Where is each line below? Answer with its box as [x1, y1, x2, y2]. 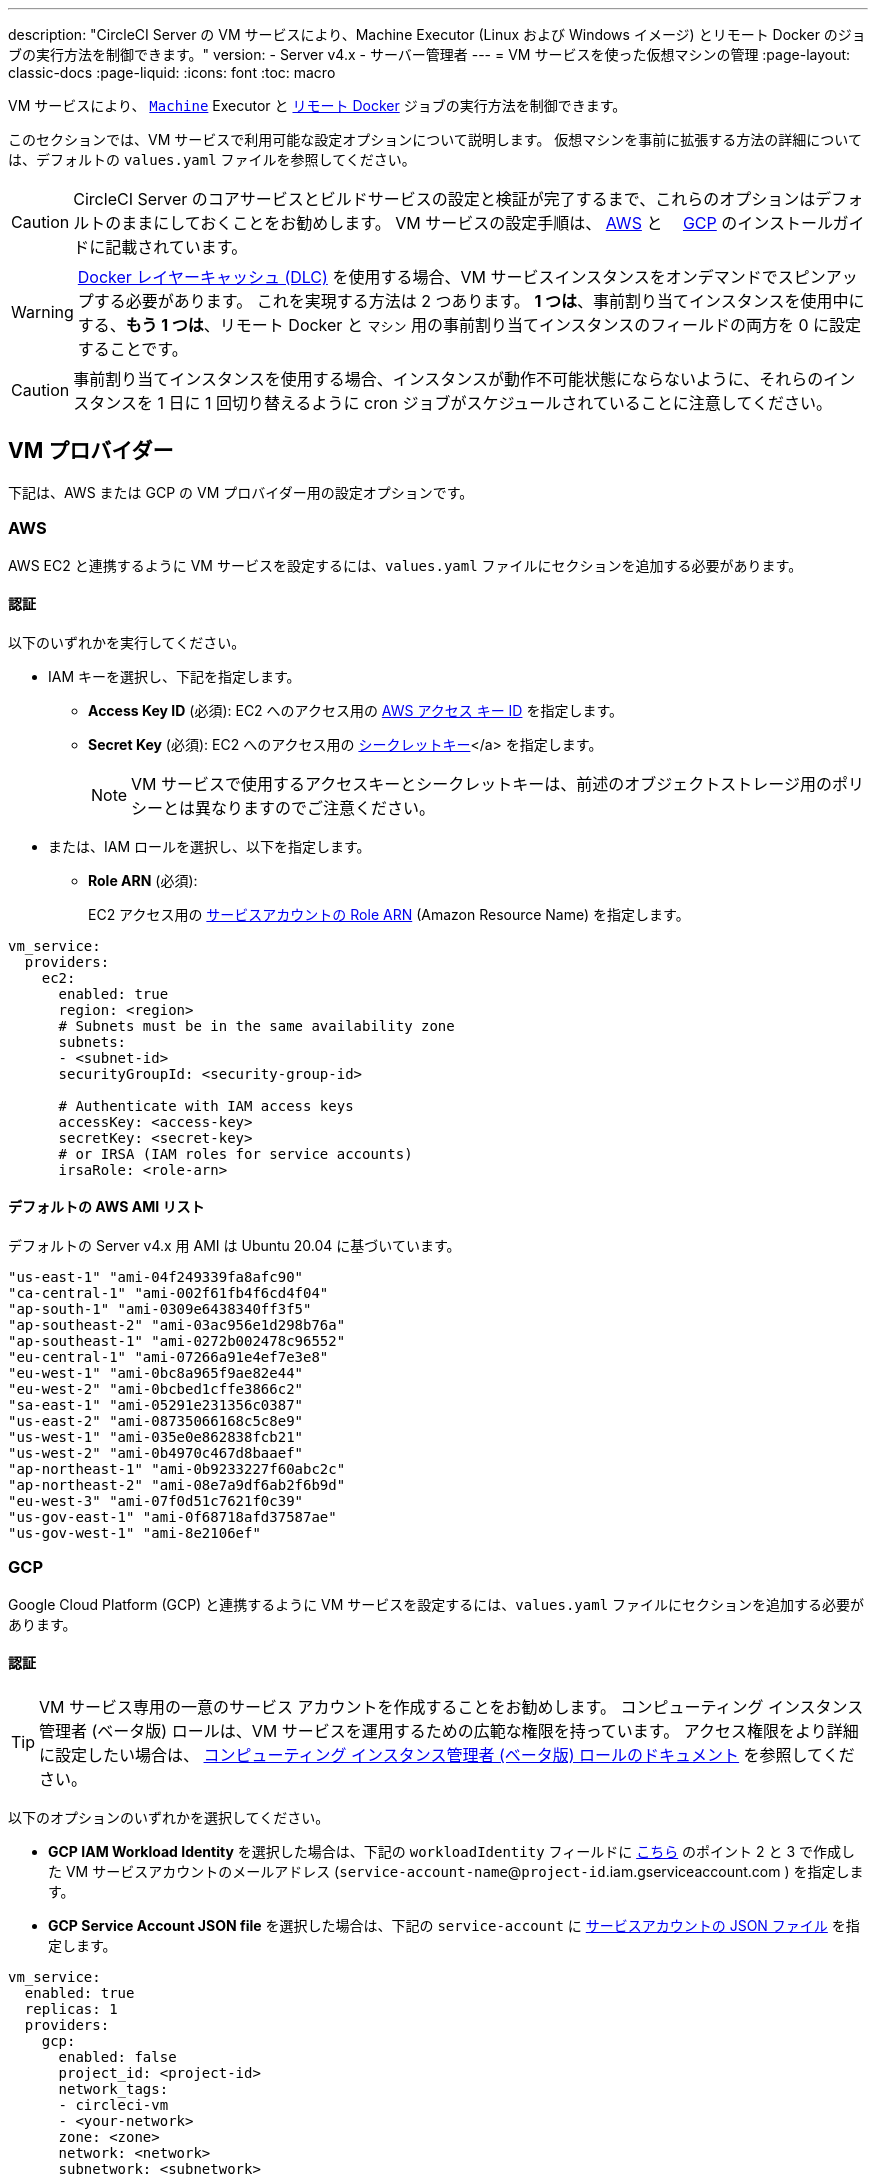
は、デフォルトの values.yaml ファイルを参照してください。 [8, 151, 416, 168]
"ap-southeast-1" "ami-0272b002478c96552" [8, 1333, 346, 1350]
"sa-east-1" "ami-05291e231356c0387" [8, 1397, 304, 1414]
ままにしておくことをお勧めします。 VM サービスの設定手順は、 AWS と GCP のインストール [121, 213, 833, 233]
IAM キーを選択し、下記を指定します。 [48, 667, 301, 685]
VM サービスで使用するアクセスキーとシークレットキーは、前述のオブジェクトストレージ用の [131, 773, 832, 794]
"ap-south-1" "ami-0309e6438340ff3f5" [8, 1301, 312, 1318]
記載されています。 [105, 237, 248, 257]
